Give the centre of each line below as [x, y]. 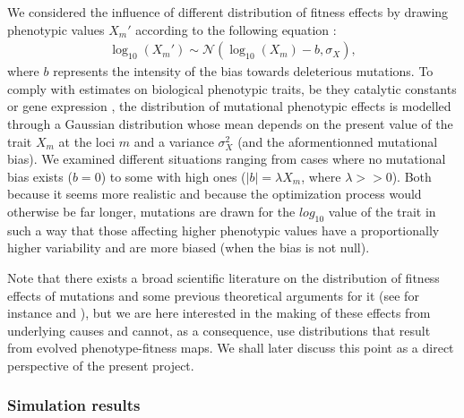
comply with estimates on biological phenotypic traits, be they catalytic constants [232, 88]
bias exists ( [40, 176]
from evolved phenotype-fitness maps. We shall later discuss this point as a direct [231, 348]
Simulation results [74, 405]
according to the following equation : [236, 29]
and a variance [174, 141]
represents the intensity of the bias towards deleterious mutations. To [243, 71]
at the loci [87, 141]
